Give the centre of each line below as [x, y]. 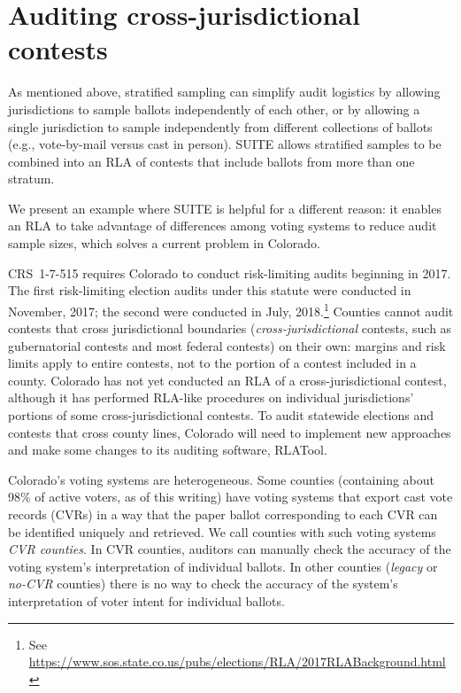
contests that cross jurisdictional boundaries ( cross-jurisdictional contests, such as [230, 328]
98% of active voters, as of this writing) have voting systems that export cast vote [230, 497]
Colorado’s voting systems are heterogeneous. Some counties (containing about [222, 479]
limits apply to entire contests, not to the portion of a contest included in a [212, 363]
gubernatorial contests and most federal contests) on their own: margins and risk [227, 345]
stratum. [31, 179]
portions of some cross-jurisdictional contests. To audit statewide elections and [221, 415]
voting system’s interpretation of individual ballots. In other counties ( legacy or [223, 566]
